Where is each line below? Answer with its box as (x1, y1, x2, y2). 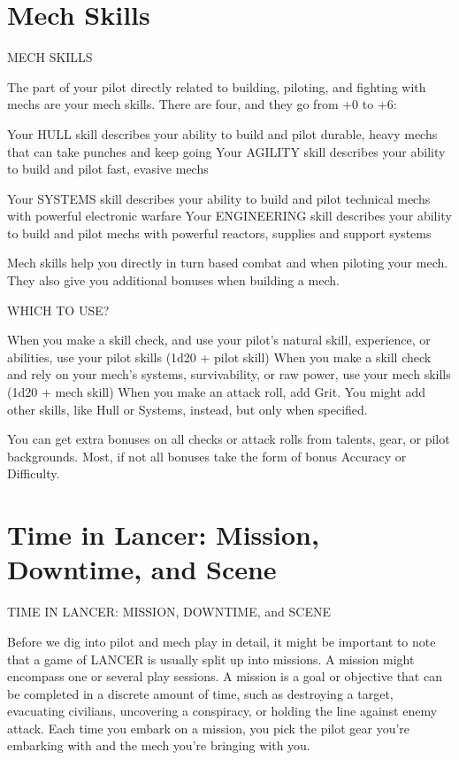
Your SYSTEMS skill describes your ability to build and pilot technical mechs (7, 189, 431, 207)
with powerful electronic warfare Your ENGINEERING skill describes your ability (7, 206, 452, 225)
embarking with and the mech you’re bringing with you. (7, 736, 310, 755)
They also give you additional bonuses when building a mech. (7, 271, 340, 290)
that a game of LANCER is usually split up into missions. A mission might (7, 649, 415, 668)
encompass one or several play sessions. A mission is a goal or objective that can (7, 667, 442, 686)
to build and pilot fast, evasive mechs (7, 159, 209, 178)
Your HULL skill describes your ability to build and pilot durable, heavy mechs (7, 124, 438, 143)
